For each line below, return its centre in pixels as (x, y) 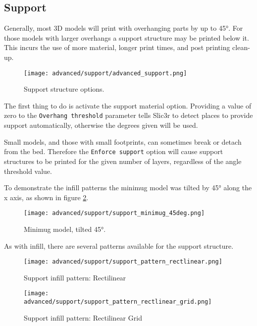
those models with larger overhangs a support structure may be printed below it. (127, 37)
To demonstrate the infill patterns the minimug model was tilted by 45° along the (128, 188)
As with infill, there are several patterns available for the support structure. (119, 245)
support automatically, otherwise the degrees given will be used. (101, 125)
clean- (241, 47)
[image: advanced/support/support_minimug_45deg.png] (114, 213)
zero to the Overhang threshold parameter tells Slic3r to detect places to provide (128, 115)
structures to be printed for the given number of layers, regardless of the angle (123, 161)
